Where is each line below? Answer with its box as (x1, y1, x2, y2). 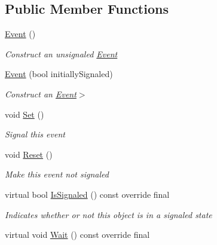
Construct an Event (5, 87, 77, 100)
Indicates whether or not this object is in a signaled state (5, 208, 212, 220)
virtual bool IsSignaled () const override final (5, 188, 170, 200)
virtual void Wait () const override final (5, 228, 150, 241)
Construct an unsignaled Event (5, 47, 118, 60)
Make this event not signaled (5, 168, 109, 180)
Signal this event (5, 128, 65, 140)
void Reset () (5, 148, 53, 160)
